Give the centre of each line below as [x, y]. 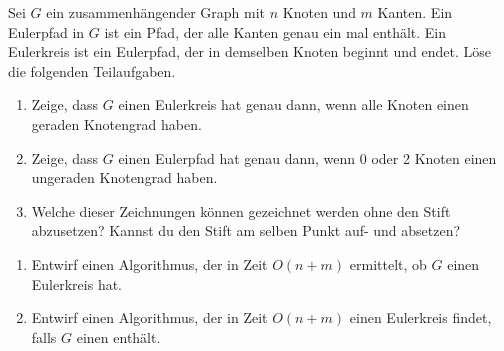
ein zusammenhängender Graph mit [156, 12]
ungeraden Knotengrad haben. [124, 177]
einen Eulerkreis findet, [420, 317]
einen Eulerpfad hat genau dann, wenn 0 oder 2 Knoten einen [307, 157]
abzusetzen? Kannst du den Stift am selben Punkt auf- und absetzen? [246, 230]
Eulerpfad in [46, 31]
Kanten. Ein [415, 12]
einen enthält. [118, 336]
